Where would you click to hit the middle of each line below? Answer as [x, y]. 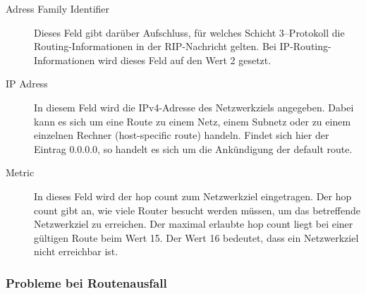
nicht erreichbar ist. [76, 251]
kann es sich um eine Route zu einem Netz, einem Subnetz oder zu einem [193, 121]
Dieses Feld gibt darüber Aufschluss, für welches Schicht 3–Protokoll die [189, 32]
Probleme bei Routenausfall [86, 282]
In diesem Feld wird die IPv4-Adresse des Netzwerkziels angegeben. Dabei [194, 107]
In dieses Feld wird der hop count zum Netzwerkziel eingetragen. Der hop [193, 196]
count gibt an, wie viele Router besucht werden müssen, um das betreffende [197, 210]
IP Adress [27, 84]
